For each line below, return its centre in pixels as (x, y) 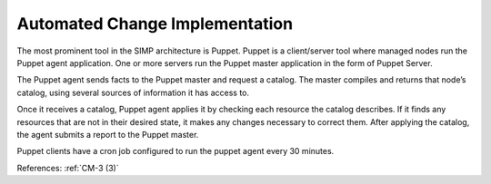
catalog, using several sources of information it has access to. (133, 92)
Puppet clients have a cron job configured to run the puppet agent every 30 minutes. (175, 151)
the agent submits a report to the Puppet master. (108, 134)
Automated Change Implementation (155, 24)
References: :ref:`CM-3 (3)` (68, 168)
